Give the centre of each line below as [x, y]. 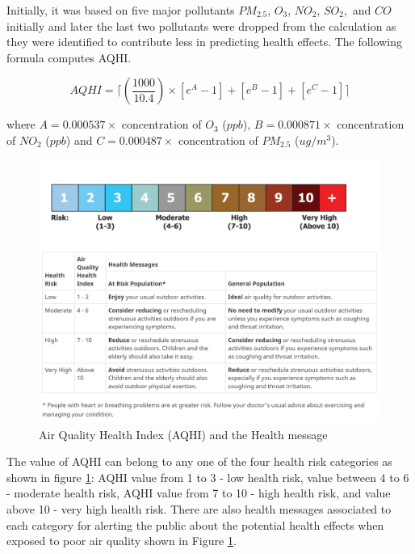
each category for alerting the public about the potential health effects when [195, 524]
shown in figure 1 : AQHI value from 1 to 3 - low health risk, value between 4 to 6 [208, 477]
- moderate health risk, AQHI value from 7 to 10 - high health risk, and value [199, 493]
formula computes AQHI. [69, 57]
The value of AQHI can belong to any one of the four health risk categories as [199, 461]
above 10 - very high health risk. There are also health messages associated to [199, 508]
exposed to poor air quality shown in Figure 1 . [122, 541]
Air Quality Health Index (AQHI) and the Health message [183, 434]
